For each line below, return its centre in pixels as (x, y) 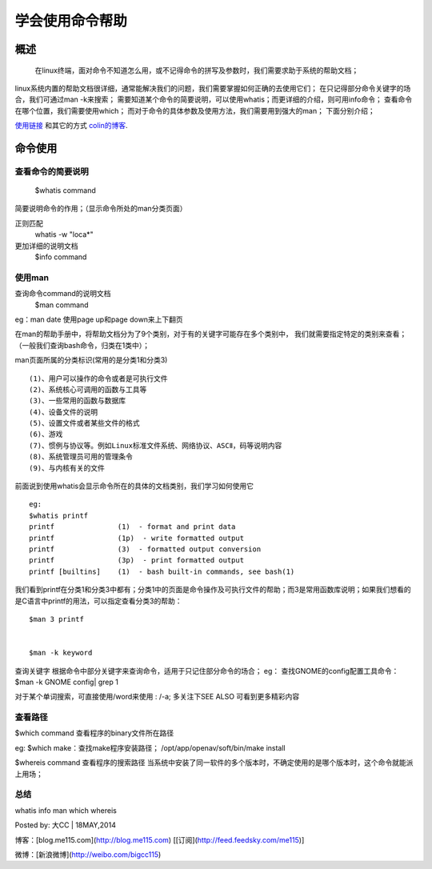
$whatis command (65, 190)
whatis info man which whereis (66, 810)
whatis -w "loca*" (64, 234)
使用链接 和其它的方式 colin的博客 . (71, 126)
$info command (61, 257)
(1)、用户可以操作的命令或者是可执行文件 (98, 378)
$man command (62, 305)
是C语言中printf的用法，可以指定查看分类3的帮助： (98, 601)
